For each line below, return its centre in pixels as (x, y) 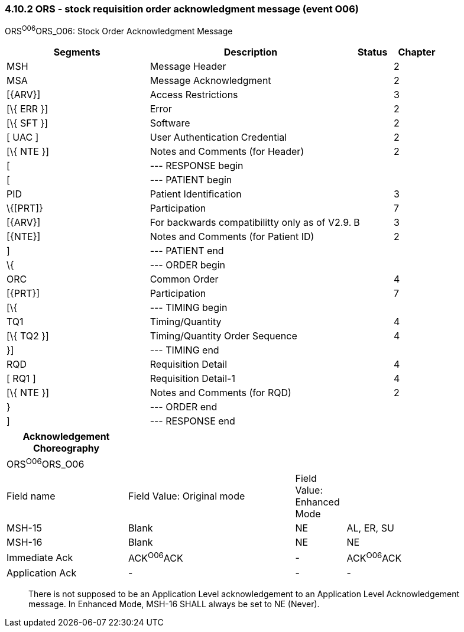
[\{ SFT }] (27, 123)
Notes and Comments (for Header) (227, 152)
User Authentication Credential (218, 137)
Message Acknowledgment (210, 81)
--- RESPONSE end (192, 421)
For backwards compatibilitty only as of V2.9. (251, 223)
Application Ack (42, 573)
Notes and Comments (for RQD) (220, 393)
